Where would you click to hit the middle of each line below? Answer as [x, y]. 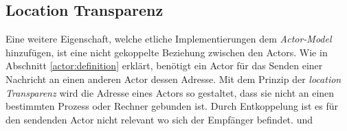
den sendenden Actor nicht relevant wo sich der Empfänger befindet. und [159, 119]
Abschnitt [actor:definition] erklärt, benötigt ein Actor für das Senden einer [164, 65]
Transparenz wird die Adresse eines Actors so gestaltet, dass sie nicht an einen [170, 92]
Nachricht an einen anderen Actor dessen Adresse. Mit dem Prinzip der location [173, 79]
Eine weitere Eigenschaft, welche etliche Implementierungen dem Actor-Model [169, 39]
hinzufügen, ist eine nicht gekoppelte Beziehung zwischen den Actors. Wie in [167, 52]
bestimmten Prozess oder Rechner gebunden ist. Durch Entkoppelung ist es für [172, 106]
